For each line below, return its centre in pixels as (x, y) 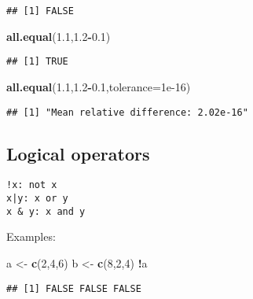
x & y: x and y (46, 211)
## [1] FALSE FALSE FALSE (74, 288)
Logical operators (78, 153)
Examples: (31, 236)
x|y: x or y (37, 199)
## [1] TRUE (37, 62)
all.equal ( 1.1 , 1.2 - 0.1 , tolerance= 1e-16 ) (99, 86)
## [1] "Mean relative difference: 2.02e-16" (127, 112)
